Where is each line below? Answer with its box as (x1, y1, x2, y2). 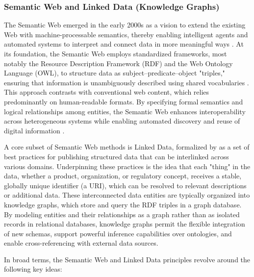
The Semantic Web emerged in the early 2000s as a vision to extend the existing (4, 20, 246, 30)
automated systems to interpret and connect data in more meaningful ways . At (4, 39, 244, 49)
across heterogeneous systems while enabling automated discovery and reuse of (4, 116, 240, 126)
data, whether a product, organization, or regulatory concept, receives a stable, (4, 171, 242, 181)
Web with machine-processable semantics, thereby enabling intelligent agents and (4, 29, 248, 39)
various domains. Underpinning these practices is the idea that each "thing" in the (4, 161, 251, 171)
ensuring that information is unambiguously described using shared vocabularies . (4, 77, 249, 87)
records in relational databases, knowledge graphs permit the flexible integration (4, 219, 245, 229)
